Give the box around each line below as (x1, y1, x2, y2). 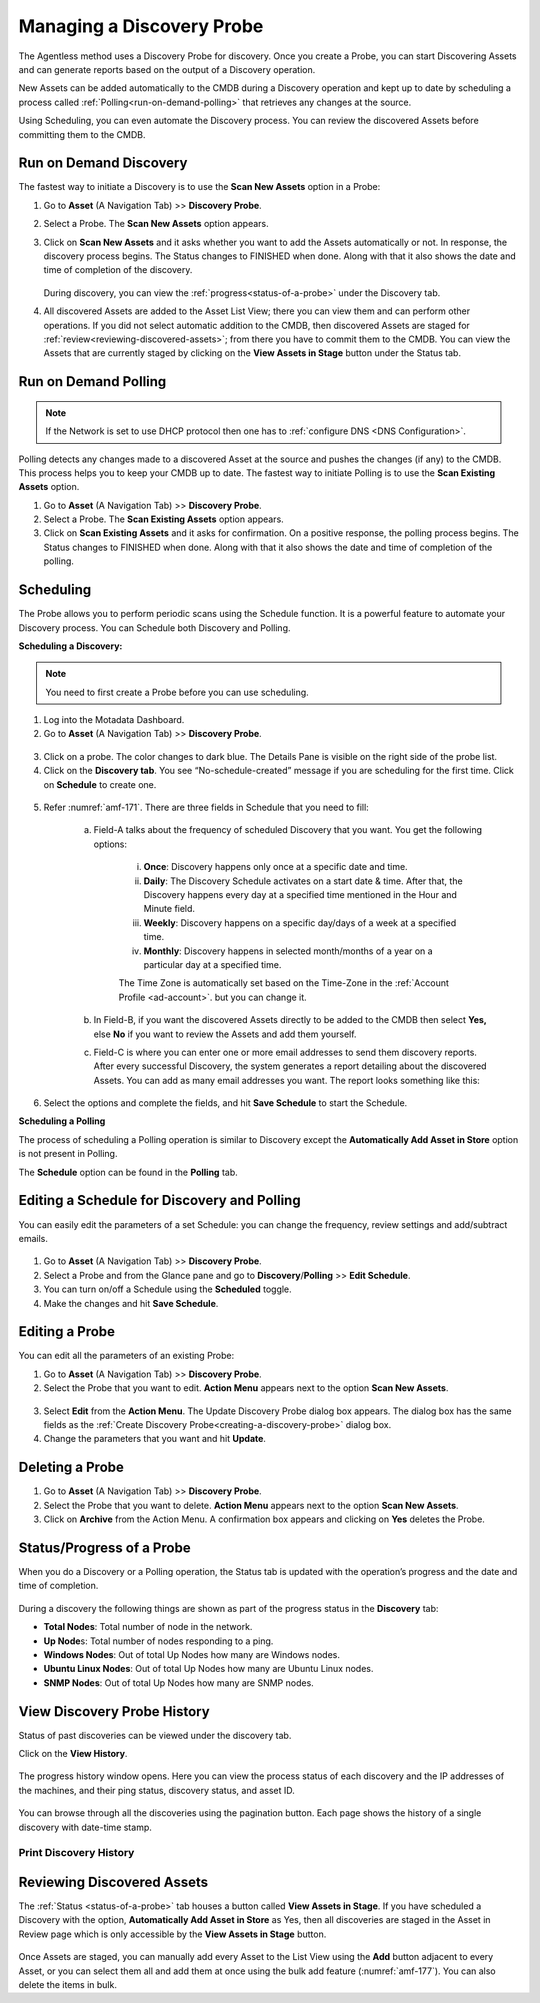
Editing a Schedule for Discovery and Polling (18, 1192, 301, 1209)
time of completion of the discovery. (43, 264, 193, 276)
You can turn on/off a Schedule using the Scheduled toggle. (43, 1283, 292, 1295)
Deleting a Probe (18, 1459, 125, 1476)
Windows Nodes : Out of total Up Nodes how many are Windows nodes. (43, 1648, 340, 1660)
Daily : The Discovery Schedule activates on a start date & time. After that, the (143, 875, 464, 887)
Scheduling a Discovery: (18, 640, 123, 652)
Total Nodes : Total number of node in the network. (43, 1621, 253, 1633)
